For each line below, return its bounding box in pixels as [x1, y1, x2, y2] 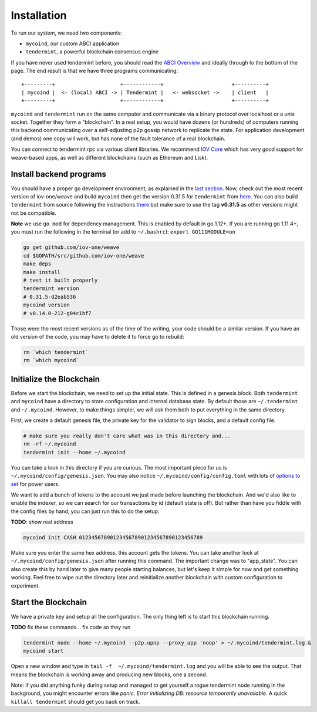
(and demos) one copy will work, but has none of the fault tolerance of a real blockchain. [11, 135, 225, 142]
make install [23, 269, 61, 275]
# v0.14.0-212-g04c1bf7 [23, 310, 92, 316]
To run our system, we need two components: [11, 29, 123, 36]
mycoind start [23, 647, 64, 654]
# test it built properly [23, 277, 98, 284]
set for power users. [11, 480, 60, 487]
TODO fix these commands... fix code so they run [11, 623, 131, 630]
